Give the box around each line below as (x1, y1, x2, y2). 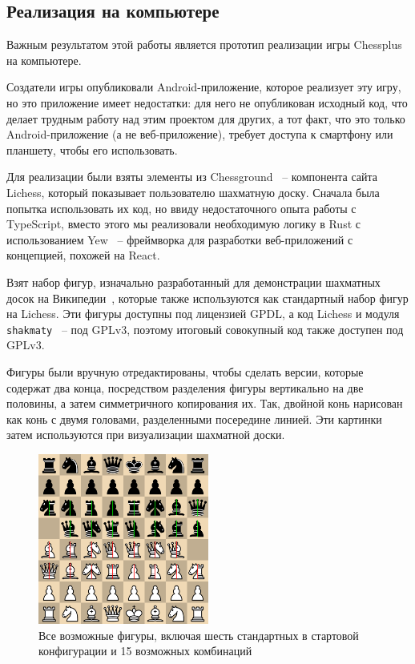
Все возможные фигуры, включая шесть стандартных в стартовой (38, 626, 359, 643)
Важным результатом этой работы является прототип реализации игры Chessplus (6, 36, 402, 53)
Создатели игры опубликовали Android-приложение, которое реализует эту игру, (6, 78, 401, 95)
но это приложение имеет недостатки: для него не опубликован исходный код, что (6, 94, 408, 111)
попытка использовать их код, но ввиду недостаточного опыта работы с (6, 199, 357, 216)
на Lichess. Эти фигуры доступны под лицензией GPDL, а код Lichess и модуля (6, 305, 400, 322)
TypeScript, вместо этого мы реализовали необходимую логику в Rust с (6, 215, 361, 232)
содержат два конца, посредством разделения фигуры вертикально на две (6, 379, 364, 396)
